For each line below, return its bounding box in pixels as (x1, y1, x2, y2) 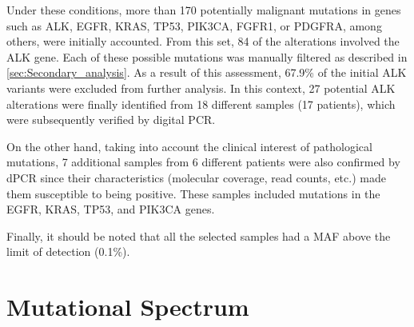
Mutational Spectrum (6, 290, 249, 323)
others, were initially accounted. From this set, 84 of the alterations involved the (6, 33, 400, 50)
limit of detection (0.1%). (6, 243, 130, 260)
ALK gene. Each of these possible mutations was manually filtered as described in (6, 48, 408, 65)
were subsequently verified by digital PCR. (6, 111, 216, 128)
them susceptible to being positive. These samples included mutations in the (6, 185, 380, 201)
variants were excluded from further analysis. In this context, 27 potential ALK (6, 79, 396, 96)
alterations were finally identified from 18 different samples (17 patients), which (6, 95, 396, 112)
